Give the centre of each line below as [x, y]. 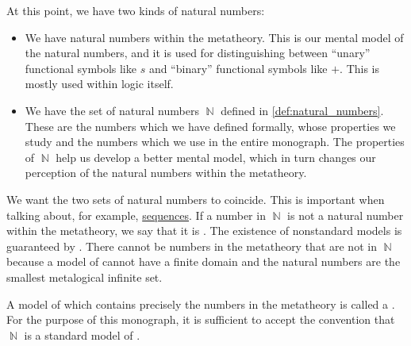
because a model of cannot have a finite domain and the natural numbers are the [204, 261]
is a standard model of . [82, 334]
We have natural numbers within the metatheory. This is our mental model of [214, 37]
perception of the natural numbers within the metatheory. [166, 173]
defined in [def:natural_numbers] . [302, 110]
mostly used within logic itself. [99, 84]
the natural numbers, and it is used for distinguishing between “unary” [198, 53]
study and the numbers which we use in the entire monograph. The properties [215, 142]
